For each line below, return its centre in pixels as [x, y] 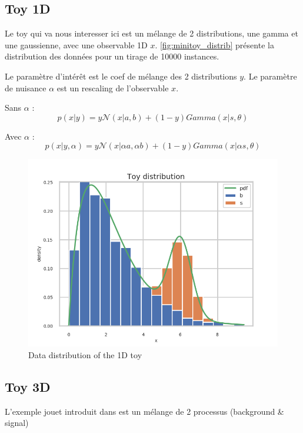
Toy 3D [28, 386]
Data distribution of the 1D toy [85, 354]
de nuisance [26, 87]
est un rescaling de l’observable [113, 87]
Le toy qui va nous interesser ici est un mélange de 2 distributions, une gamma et [151, 33]
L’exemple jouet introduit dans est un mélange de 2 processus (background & [144, 411]
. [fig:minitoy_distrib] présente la [214, 44]
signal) [17, 423]
